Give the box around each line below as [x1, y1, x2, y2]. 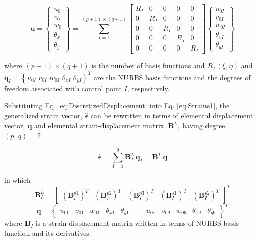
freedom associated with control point [4, 83, 122, 93]
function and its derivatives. [4, 227, 91, 238]
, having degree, [177, 120, 227, 131]
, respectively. [127, 83, 170, 93]
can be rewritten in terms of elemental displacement [90, 110, 253, 121]
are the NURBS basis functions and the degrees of [93, 71, 251, 82]
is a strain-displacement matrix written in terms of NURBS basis [35, 218, 239, 228]
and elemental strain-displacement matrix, [34, 120, 166, 131]
